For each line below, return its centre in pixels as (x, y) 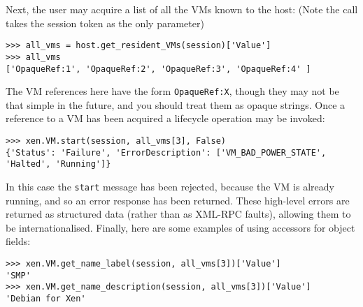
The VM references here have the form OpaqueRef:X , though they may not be (172, 91)
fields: (18, 241)
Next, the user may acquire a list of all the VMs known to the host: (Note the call (182, 9)
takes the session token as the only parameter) (105, 23)
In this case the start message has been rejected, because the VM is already (170, 186)
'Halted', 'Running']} (58, 164)
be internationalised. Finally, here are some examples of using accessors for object (180, 227)
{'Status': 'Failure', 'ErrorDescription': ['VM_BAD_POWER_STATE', (166, 152)
